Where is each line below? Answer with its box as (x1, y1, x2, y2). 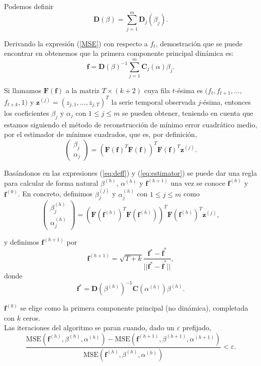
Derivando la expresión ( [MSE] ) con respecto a (4, 38, 148, 48)
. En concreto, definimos (18, 188, 93, 199)
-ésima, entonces (201, 96, 251, 107)
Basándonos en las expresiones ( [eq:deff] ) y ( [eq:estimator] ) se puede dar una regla (4, 167, 257, 178)
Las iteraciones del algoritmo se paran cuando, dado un (4, 322, 175, 333)
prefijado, (182, 322, 211, 333)
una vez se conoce (170, 177, 225, 188)
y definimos (4, 236, 39, 247)
